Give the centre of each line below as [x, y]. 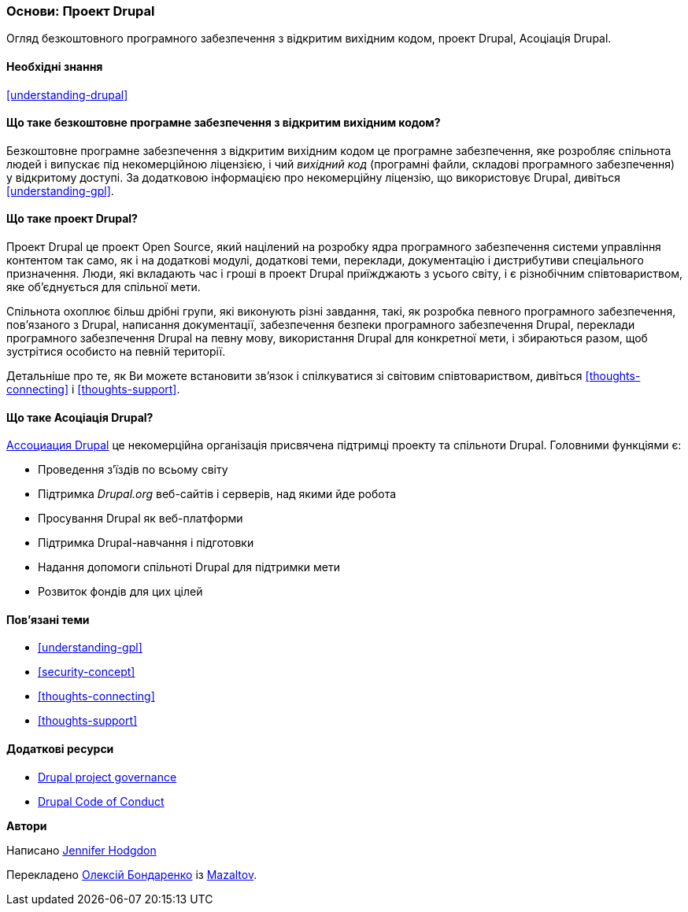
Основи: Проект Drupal [81, 11]
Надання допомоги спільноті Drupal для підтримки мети [189, 567]
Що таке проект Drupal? [72, 219]
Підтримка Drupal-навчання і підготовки [146, 543]
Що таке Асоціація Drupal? [80, 417]
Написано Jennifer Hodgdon [81, 850]
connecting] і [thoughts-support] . [93, 390]
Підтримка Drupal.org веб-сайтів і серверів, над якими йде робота [217, 494]
